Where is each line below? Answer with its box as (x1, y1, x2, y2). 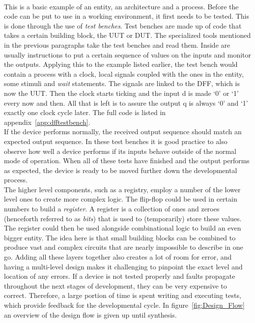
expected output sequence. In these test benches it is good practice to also (4, 136, 227, 146)
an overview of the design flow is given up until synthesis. (4, 309, 177, 320)
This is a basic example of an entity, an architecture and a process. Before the (4, 1, 239, 11)
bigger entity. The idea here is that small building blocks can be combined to (4, 232, 236, 242)
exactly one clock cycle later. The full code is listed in (4, 107, 166, 117)
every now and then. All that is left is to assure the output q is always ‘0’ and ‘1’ (4, 97, 248, 108)
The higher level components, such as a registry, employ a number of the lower (4, 184, 241, 194)
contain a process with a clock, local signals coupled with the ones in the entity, (4, 68, 244, 79)
